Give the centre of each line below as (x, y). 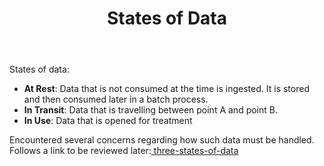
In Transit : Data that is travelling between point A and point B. (150, 110)
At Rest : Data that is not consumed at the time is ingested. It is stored (166, 89)
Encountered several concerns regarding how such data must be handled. (162, 140)
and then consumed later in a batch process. (116, 99)
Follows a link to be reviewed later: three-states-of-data (124, 151)
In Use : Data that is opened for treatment (108, 121)
